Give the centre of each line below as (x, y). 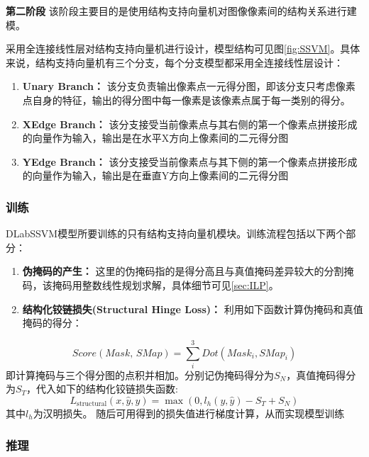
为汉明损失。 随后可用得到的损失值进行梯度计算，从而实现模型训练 (189, 413)
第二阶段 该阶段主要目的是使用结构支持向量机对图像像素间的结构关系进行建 (181, 11)
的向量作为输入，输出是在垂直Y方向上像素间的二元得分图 (155, 175)
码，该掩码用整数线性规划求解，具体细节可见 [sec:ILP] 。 (150, 284)
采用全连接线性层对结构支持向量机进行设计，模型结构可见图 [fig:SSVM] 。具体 (183, 49)
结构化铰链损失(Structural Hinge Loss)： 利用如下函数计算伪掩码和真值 (193, 309)
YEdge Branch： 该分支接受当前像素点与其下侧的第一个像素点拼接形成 (190, 161)
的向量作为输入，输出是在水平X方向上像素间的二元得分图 (155, 138)
